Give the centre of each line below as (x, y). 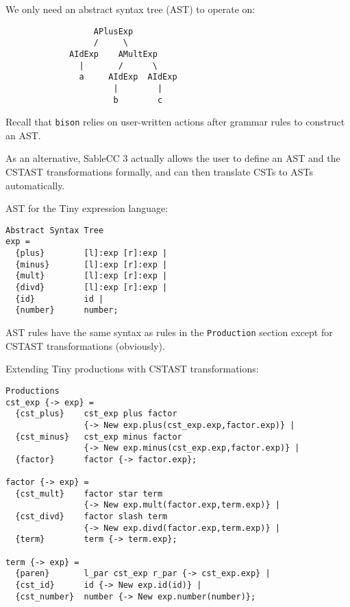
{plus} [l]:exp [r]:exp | (91, 253)
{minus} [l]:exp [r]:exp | (91, 264)
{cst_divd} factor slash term (91, 517)
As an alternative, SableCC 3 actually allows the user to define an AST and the (173, 158)
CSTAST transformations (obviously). (85, 345)
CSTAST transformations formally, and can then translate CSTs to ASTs (159, 172)
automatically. (35, 185)
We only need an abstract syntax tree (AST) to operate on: (130, 9)
